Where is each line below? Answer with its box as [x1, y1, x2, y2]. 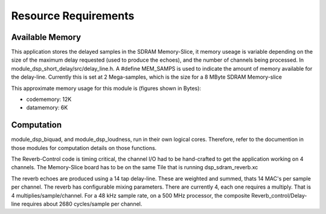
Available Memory [11, 32, 81, 42]
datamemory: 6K [26, 104, 68, 111]
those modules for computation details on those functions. [11, 144, 157, 151]
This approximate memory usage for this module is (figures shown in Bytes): [11, 85, 202, 92]
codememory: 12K [26, 96, 72, 103]
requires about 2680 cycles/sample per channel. [21, 200, 142, 208]
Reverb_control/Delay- [251, 192, 307, 199]
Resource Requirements [11, 9, 135, 22]
